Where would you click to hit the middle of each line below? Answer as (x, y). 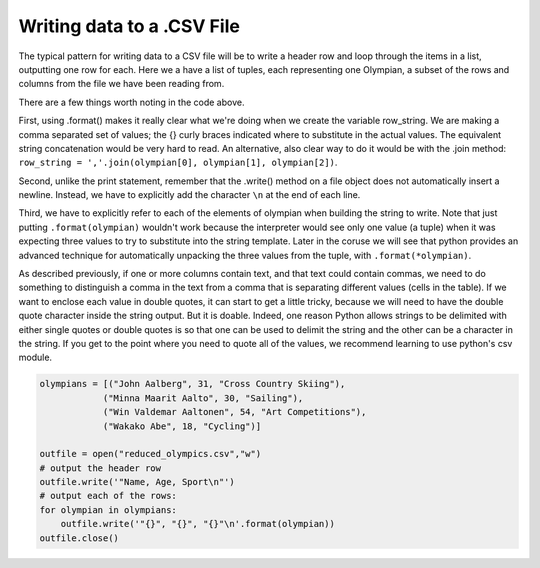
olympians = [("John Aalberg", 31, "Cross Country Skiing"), (192, 384)
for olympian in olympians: (108, 509)
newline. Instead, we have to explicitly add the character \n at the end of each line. (189, 195)
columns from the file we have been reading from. (121, 84)
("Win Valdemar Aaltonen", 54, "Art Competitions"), (234, 412)
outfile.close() (79, 538)
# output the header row (100, 468)
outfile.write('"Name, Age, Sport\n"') (137, 482)
